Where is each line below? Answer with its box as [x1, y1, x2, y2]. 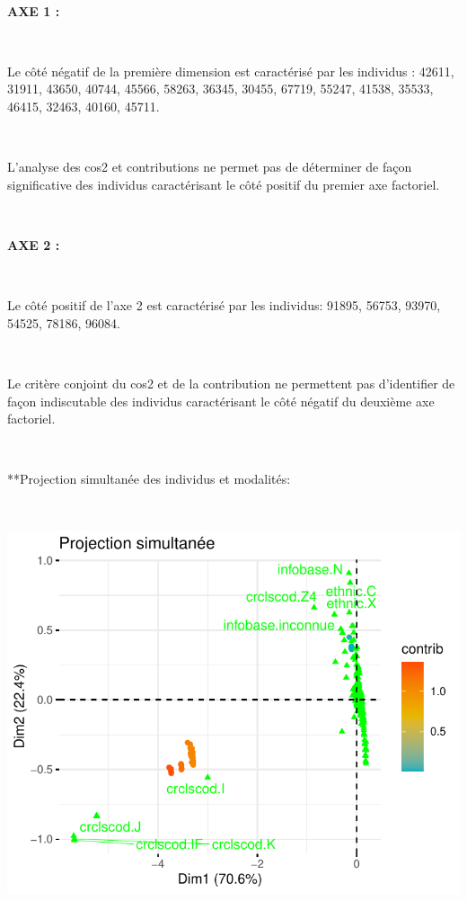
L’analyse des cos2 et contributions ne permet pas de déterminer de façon [7, 157, 412, 176]
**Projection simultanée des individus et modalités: [7, 469, 291, 488]
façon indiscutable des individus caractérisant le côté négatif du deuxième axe [7, 391, 435, 410]
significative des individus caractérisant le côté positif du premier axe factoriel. [7, 174, 440, 193]
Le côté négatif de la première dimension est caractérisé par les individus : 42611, [7, 61, 454, 80]
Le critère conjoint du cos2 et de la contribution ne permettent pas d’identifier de [7, 373, 455, 392]
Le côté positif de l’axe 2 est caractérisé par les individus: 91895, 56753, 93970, [7, 296, 441, 315]
